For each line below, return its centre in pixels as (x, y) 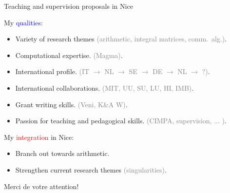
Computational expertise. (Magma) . (69, 55)
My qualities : (23, 22)
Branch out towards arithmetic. (62, 153)
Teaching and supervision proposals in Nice (68, 6)
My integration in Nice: (39, 137)
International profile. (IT (52, 71)
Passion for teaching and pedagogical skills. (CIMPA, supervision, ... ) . (121, 121)
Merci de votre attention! (41, 186)
